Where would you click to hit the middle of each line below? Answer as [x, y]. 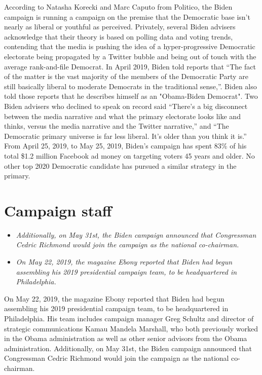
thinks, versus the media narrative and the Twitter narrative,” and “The [117, 126]
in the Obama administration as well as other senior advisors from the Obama [126, 338]
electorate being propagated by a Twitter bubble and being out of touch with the [130, 56]
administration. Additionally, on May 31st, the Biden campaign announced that [128, 348]
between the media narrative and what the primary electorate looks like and [122, 116]
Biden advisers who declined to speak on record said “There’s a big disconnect [126, 106]
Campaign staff [58, 210]
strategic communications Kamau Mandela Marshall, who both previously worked [131, 328]
